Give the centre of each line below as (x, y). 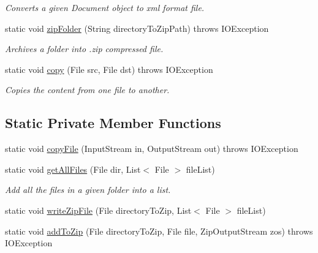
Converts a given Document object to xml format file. (105, 7)
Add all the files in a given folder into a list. (88, 190)
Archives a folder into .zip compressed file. (84, 49)
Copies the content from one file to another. (87, 90)
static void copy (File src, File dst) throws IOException (109, 69)
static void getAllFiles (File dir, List (73, 169)
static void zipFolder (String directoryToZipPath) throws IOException (137, 28)
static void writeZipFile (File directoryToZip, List (98, 210)
